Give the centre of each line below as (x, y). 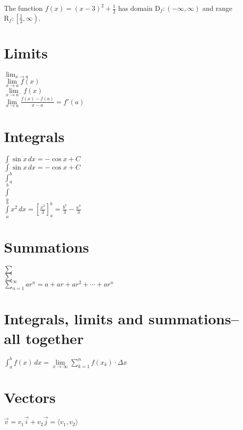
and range (217, 8)
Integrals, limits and (74, 319)
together (55, 338)
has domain (135, 8)
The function (23, 8)
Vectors (30, 397)
